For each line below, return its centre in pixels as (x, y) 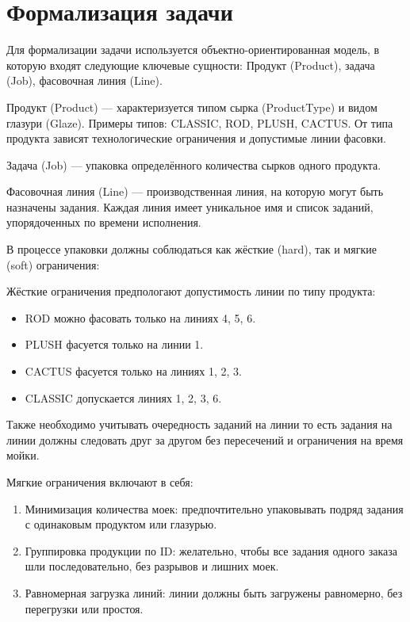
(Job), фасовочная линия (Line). (84, 80)
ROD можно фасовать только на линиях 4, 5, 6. (140, 317)
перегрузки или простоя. (84, 608)
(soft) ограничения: (53, 264)
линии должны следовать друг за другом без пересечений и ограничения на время (205, 439)
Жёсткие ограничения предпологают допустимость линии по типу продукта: (191, 291)
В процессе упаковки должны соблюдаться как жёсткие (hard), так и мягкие (192, 249)
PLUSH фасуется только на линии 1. (114, 344)
